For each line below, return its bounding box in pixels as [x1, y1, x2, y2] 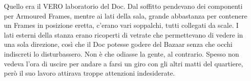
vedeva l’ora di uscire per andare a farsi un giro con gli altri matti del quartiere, [4, 58, 243, 68]
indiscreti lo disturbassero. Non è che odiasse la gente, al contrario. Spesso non [4, 48, 239, 59]
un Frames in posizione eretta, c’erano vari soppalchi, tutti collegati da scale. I [4, 20, 239, 30]
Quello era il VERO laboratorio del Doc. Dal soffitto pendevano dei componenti [4, 1, 243, 11]
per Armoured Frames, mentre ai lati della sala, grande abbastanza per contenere [4, 10, 248, 20]
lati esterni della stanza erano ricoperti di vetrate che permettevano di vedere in [4, 29, 243, 40]
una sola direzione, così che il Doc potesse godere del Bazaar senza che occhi [4, 39, 232, 49]
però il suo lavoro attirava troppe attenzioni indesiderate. [4, 68, 175, 78]
